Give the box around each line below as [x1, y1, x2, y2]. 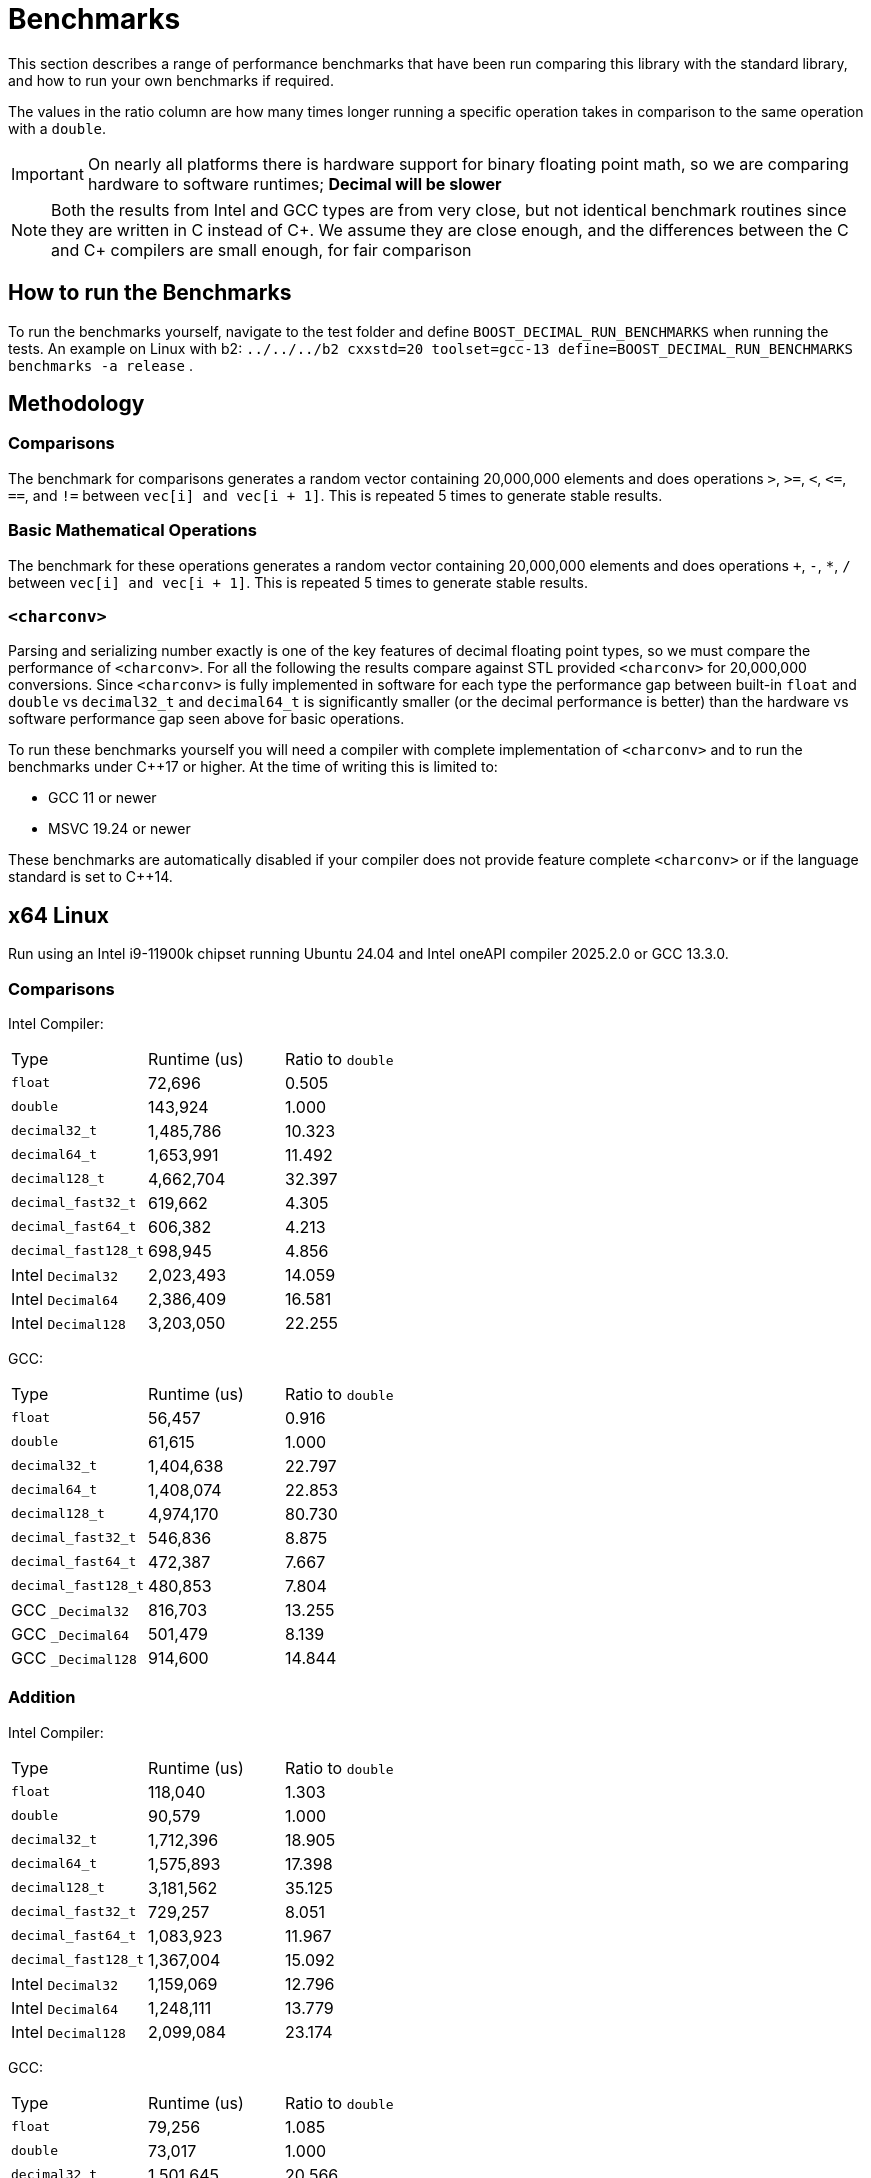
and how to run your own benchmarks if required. [8, 71, 334, 89]
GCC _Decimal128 [11, 1647, 137, 1668]
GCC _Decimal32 [11, 1599, 130, 1620]
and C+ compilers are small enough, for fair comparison [51, 239, 472, 260]
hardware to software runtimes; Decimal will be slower [87, 173, 502, 194]
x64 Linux [8, 902, 109, 928]
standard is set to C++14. [8, 868, 173, 886]
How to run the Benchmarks [8, 280, 292, 306]
